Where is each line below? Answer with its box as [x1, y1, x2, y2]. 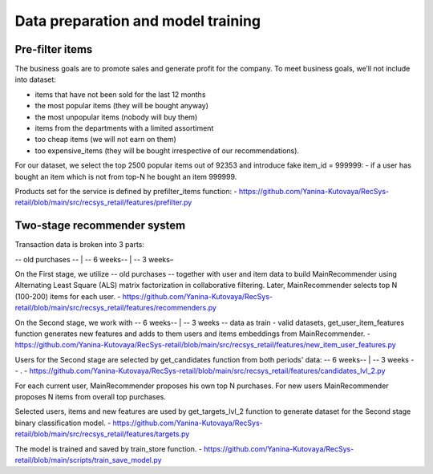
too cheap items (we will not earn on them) [34, 135, 176, 144]
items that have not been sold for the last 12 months [34, 89, 206, 99]
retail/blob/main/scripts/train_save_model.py [14, 455, 162, 464]
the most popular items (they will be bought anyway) [34, 101, 208, 111]
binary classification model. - [14, 418, 111, 427]
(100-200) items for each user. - [14, 291, 121, 301]
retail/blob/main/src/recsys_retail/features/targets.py [14, 429, 190, 439]
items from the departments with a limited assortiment [34, 124, 214, 133]
